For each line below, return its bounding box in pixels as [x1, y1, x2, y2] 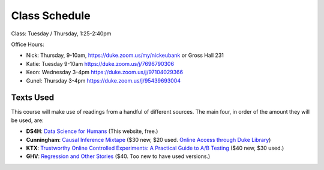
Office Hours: [11, 41, 44, 48]
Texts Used [11, 93, 55, 103]
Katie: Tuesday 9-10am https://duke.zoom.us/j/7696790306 [26, 60, 174, 67]
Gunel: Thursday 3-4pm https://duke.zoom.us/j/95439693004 [26, 77, 181, 84]
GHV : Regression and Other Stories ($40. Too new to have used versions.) [26, 153, 211, 160]
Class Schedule [11, 9, 91, 22]
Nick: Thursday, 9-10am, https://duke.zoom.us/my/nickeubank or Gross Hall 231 [26, 51, 224, 59]
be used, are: [11, 117, 44, 124]
